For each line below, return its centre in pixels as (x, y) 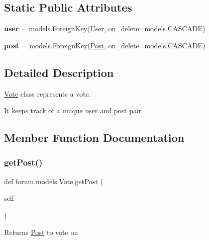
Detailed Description (59, 72)
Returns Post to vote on (41, 232)
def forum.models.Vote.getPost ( (54, 181)
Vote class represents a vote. (47, 93)
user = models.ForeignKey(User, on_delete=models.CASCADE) (105, 28)
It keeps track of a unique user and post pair (73, 110)
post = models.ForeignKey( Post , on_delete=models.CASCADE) (105, 45)
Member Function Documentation (94, 138)
